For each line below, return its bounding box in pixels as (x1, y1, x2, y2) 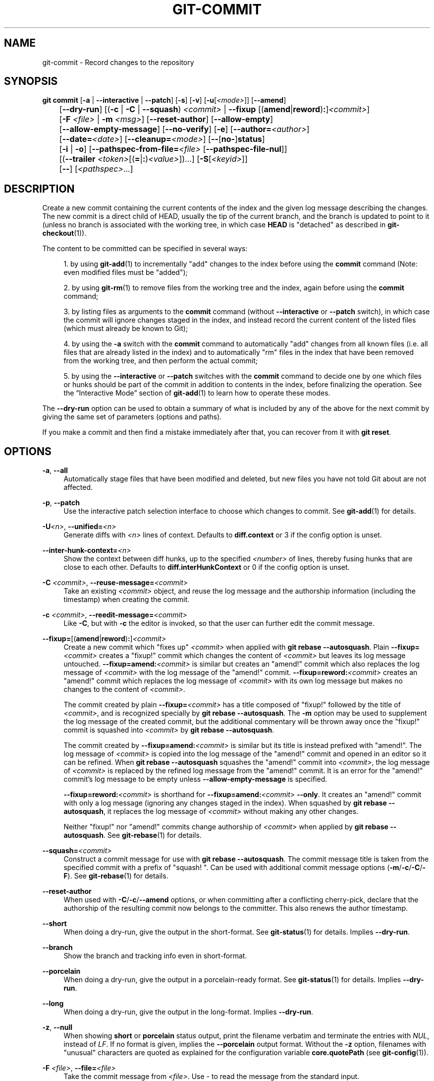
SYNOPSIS (4, 75, 58, 88)
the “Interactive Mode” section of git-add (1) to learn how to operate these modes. (63, 389, 330, 398)
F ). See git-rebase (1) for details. (63, 872, 168, 880)
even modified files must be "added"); (63, 268, 188, 277)
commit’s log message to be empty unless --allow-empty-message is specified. (63, 775, 327, 784)
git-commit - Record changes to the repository (42, 58, 194, 67)
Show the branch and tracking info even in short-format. (63, 951, 247, 960)
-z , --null (42, 1023, 73, 1032)
